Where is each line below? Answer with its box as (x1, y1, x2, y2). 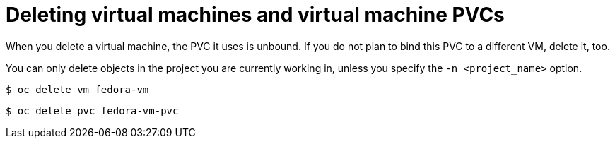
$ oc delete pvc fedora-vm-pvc (6, 104, 179, 116)
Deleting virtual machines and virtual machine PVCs (6, 3, 505, 27)
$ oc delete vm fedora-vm (6, 83, 149, 95)
